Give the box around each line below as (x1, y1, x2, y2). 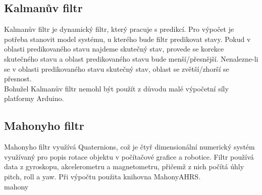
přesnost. (4, 73, 32, 84)
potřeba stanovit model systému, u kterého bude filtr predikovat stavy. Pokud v (4, 33, 251, 44)
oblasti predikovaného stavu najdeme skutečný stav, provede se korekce (4, 43, 224, 54)
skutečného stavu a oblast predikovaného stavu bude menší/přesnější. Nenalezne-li (4, 53, 258, 64)
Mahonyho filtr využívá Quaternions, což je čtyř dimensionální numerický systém (4, 141, 255, 152)
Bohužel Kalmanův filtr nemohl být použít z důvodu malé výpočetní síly (4, 83, 229, 93)
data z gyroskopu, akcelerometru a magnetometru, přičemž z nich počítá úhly (4, 161, 244, 172)
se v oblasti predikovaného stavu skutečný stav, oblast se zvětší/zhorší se (4, 63, 229, 74)
